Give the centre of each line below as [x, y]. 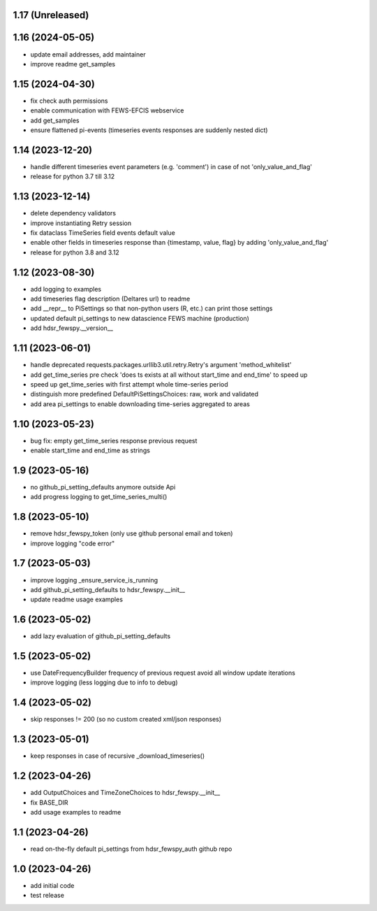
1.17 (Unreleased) [51, 15]
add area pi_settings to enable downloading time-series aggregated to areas [140, 404]
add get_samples [55, 120]
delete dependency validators [73, 213]
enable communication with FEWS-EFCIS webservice [107, 110]
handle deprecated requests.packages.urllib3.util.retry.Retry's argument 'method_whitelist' [161, 365]
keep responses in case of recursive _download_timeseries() [118, 756]
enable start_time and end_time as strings [90, 450]
